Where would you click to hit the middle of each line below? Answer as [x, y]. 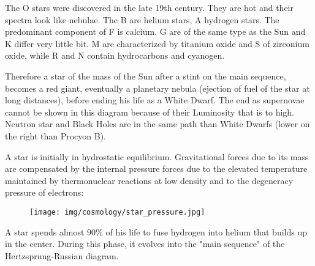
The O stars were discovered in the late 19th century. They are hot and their [149, 7]
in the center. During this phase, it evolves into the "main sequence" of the [145, 244]
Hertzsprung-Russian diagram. [62, 255]
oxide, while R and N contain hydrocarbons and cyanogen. [115, 55]
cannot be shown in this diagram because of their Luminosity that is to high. [150, 112]
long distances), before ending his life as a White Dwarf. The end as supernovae [155, 100]
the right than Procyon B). [55, 135]
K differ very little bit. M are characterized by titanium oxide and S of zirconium [157, 43]
